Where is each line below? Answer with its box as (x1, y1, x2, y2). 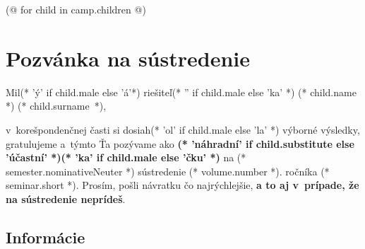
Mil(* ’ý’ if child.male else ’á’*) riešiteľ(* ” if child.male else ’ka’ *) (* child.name (6, 84, 357, 99)
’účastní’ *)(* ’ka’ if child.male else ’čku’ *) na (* (6, 150, 246, 165)
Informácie (6, 226, 85, 248)
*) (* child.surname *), (6, 98, 107, 113)
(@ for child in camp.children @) (6, 2, 146, 16)
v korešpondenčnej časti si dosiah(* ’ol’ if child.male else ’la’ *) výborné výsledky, (6, 122, 360, 137)
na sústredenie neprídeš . (6, 191, 126, 206)
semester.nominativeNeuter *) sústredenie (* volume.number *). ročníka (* (6, 163, 330, 178)
